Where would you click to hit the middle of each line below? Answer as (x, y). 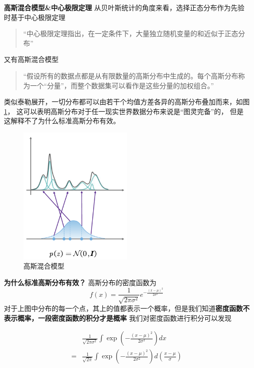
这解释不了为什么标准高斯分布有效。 (62, 121)
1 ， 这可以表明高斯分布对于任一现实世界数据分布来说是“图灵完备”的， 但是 (124, 111)
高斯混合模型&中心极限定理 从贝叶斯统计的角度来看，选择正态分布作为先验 (124, 7)
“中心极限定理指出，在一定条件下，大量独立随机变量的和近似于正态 (131, 33)
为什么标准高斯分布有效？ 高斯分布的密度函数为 (80, 282)
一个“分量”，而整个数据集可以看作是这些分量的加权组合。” (122, 85)
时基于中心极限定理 (35, 17)
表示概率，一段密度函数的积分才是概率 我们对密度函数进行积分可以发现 (118, 318)
